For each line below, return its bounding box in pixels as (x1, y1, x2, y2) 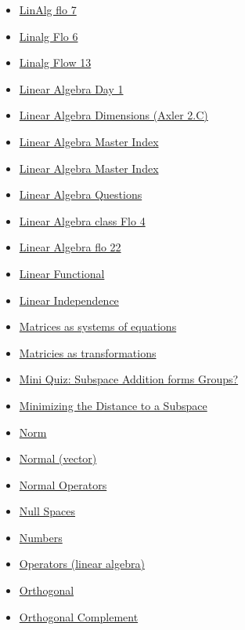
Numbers (19, 529, 63, 545)
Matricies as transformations (19, 344, 157, 361)
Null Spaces (19, 503, 76, 519)
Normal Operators (19, 476, 107, 493)
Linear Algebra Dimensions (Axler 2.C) (19, 107, 208, 123)
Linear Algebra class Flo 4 (19, 212, 146, 229)
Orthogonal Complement (19, 608, 139, 625)
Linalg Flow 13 (19, 54, 92, 71)
